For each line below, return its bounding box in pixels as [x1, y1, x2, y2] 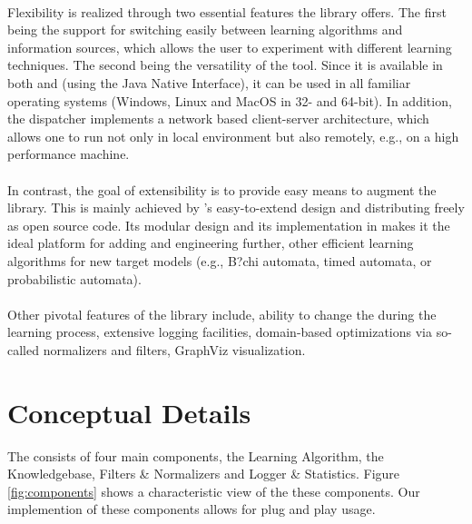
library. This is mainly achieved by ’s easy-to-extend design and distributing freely [7, 198, 465, 217]
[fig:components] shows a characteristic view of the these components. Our [7, 481, 420, 500]
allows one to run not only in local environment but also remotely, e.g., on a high [7, 126, 459, 145]
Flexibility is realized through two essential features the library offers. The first [7, 2, 447, 21]
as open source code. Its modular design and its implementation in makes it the [7, 215, 450, 234]
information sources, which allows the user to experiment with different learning [7, 37, 452, 56]
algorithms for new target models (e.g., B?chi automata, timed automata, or [7, 251, 432, 270]
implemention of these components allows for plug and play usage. [7, 499, 376, 519]
